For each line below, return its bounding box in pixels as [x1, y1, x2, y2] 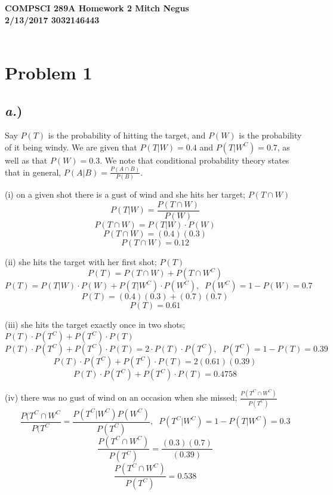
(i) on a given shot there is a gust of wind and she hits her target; [5, 188, 245, 201]
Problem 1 [5, 60, 92, 84]
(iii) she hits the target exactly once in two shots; [5, 318, 186, 331]
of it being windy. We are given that [5, 140, 137, 153]
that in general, [5, 165, 61, 178]
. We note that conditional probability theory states [100, 153, 289, 166]
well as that [5, 153, 48, 166]
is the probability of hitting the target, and [48, 129, 206, 142]
